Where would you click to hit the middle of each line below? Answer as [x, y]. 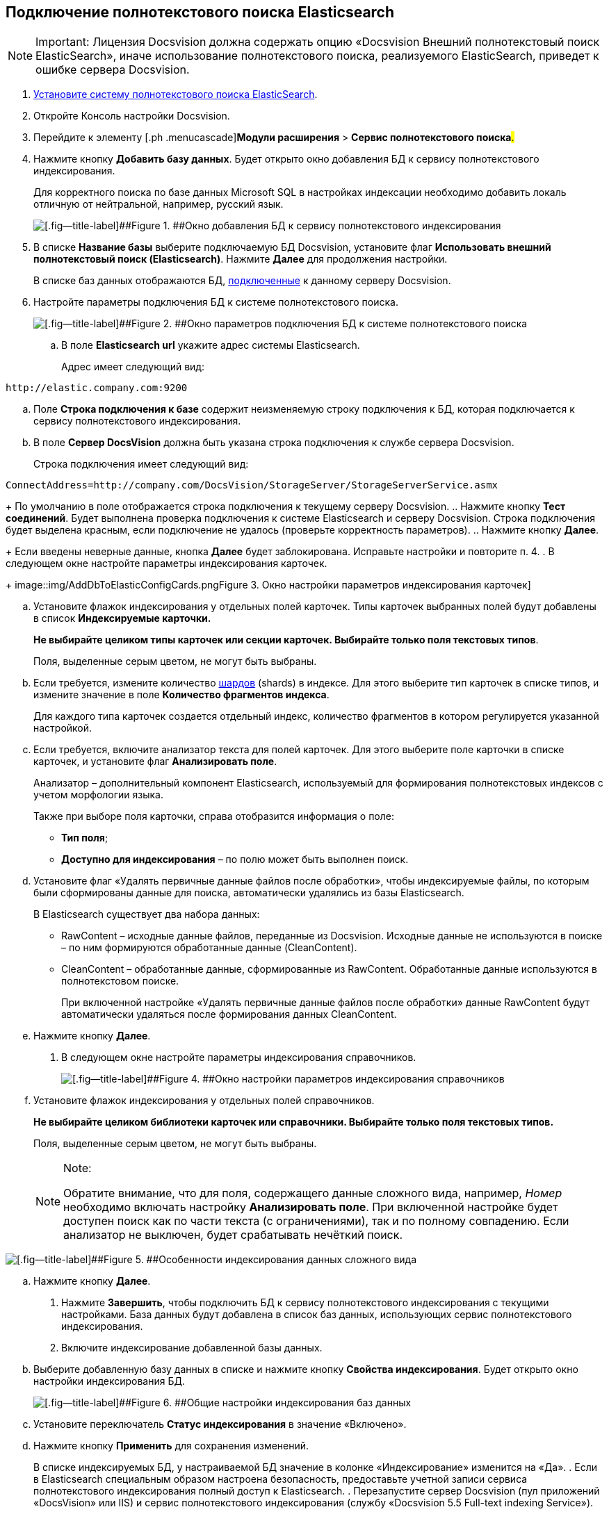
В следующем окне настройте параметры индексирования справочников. [239, 1058]
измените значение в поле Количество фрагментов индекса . [181, 695]
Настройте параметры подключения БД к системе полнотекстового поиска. [216, 302]
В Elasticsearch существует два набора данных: [147, 914]
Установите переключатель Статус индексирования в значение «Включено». [220, 1424]
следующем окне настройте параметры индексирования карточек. [167, 563]
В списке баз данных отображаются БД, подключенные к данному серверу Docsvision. [242, 281]
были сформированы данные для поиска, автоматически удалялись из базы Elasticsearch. [249, 893]
